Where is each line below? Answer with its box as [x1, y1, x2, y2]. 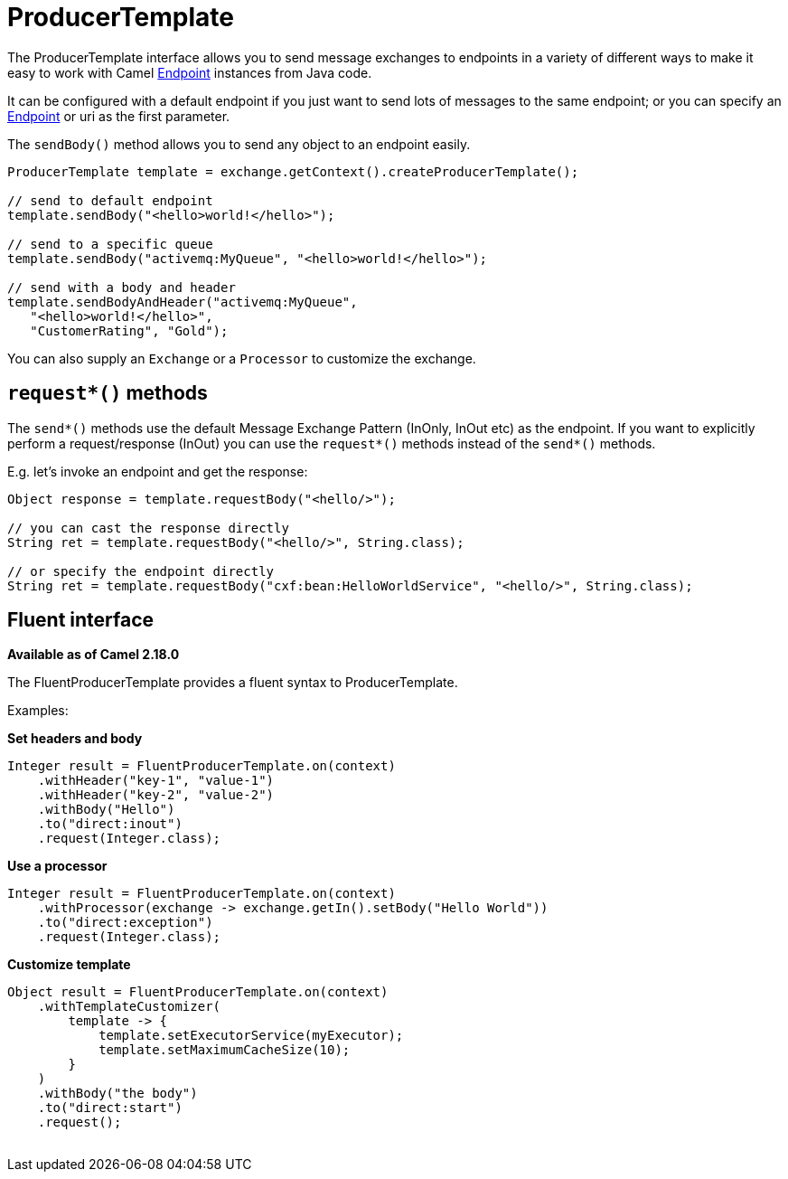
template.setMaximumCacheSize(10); [98, 1042, 351, 1058]
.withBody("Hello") [37, 802, 175, 817]
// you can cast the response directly [7, 520, 289, 535]
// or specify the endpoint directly [7, 563, 275, 579]
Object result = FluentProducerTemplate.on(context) [7, 985, 389, 1000]
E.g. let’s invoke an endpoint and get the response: [7, 463, 308, 479]
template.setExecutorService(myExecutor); [98, 1028, 404, 1043]
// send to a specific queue [7, 236, 213, 251]
